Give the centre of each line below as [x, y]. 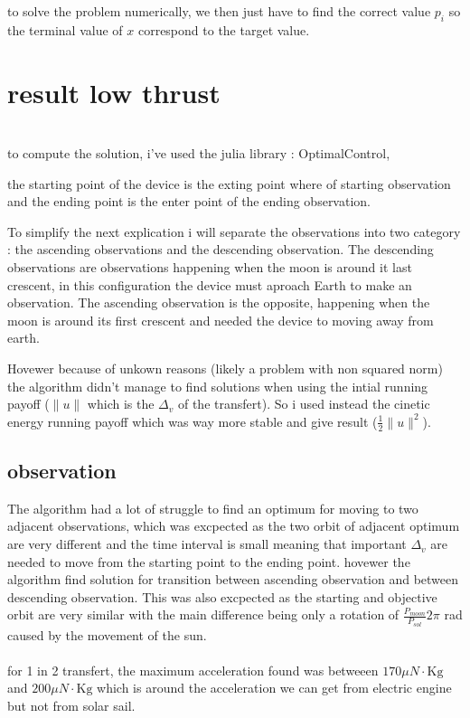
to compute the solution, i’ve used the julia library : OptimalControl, [199, 153]
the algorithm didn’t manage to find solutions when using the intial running [218, 386]
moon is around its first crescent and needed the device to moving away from [221, 320]
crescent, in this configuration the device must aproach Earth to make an [210, 284]
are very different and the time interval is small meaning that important [207, 544]
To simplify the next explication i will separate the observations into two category [234, 231]
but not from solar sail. [71, 706]
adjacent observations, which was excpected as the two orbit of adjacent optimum [234, 526]
